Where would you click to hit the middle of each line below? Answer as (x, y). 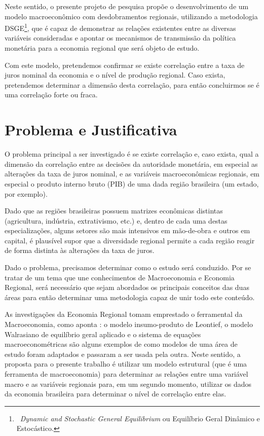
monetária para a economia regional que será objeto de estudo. (102, 48)
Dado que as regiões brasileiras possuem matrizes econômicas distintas (114, 211)
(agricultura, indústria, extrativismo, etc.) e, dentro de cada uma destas (116, 220)
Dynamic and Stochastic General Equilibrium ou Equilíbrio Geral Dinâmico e (140, 418)
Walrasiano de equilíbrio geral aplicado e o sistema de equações (103, 334)
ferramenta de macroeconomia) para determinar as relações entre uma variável (126, 374)
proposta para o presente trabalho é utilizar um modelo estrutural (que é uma (126, 364)
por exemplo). (26, 193)
